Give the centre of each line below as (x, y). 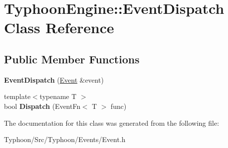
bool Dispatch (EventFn (42, 106)
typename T (58, 96)
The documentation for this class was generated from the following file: (112, 123)
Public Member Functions (72, 59)
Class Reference (59, 27)
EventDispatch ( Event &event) (54, 79)
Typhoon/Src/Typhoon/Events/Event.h (65, 139)
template (17, 96)
